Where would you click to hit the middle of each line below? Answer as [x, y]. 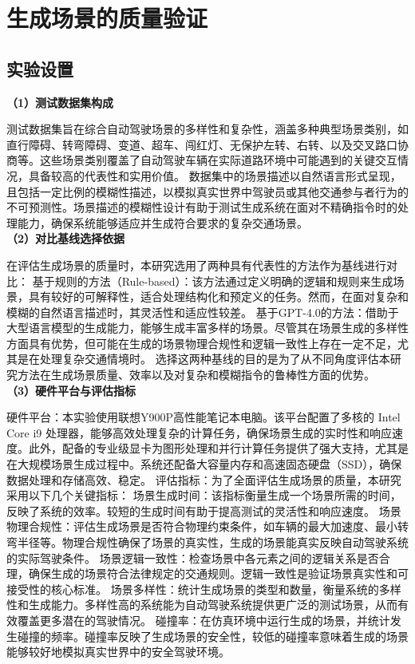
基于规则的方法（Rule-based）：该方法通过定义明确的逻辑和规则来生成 [213, 281]
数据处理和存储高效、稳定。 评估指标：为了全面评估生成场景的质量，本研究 [204, 479]
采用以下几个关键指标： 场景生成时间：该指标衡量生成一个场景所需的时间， [204, 495]
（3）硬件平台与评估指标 [71, 390]
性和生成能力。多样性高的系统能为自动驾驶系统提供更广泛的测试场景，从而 [202, 605]
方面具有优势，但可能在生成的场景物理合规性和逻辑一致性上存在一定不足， [202, 343]
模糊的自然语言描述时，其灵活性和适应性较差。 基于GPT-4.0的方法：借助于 [203, 312]
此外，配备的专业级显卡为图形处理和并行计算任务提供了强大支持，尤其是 [218, 448]
